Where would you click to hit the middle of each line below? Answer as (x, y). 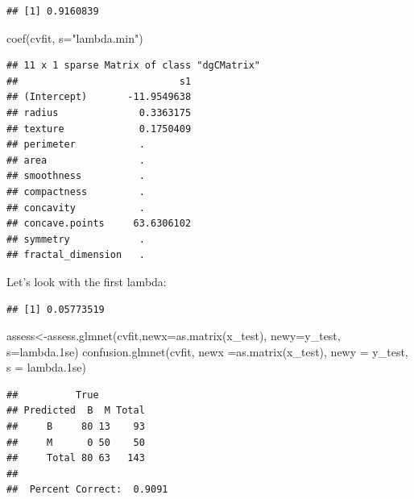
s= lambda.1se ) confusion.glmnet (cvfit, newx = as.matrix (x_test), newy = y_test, (207, 351)
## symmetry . (76, 239)
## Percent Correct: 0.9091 (87, 490)
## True (53, 395)
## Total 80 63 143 (76, 458)
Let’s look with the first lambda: (87, 281)
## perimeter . (76, 145)
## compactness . (76, 191)
